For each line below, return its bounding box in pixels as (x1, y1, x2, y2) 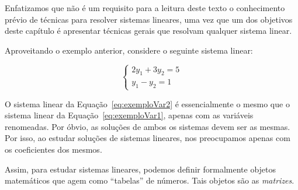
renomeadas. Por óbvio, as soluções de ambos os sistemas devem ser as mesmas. (5, 120, 290, 132)
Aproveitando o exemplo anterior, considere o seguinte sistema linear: (5, 44, 253, 56)
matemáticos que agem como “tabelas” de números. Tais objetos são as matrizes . (5, 174, 294, 187)
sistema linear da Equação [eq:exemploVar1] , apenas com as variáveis (5, 109, 254, 121)
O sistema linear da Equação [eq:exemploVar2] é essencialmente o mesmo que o (5, 97, 290, 110)
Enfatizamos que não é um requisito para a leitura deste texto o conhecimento (5, 2, 285, 13)
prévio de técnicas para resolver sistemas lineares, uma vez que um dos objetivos (5, 13, 293, 25)
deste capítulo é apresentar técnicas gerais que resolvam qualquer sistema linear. (5, 24, 292, 37)
